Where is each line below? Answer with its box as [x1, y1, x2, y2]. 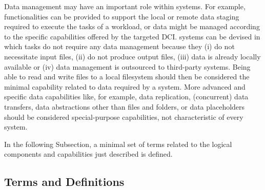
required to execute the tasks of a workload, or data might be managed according [4, 21, 260, 32]
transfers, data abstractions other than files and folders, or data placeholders [4, 101, 245, 112]
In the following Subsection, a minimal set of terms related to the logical [4, 138, 232, 149]
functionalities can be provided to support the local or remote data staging [4, 11, 239, 22]
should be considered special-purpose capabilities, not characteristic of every [4, 111, 243, 122]
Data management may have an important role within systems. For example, [4, 1, 246, 11]
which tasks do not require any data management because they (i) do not [4, 41, 235, 52]
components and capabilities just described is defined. [4, 149, 173, 159]
